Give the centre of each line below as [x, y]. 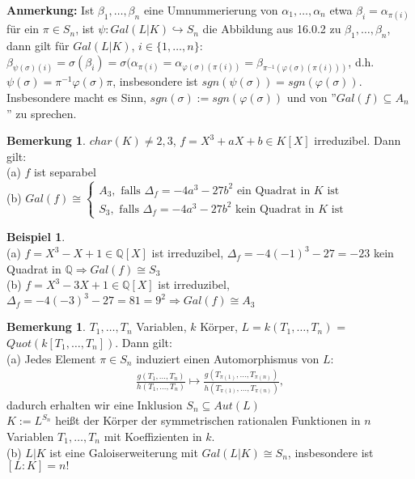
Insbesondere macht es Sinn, [76, 97]
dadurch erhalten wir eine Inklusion [95, 404]
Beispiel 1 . [36, 237]
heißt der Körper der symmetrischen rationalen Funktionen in [208, 420]
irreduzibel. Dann [358, 140]
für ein [23, 29]
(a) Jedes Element [51, 358]
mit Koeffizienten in [153, 436]
